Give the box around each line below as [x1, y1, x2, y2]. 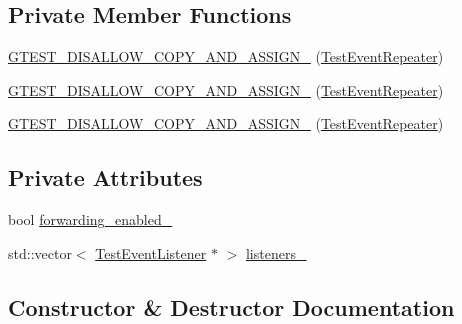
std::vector [8, 242, 72, 263]
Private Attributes [8, 162, 203, 193]
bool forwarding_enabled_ [8, 209, 173, 230]
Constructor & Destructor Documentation [8, 291, 455, 322]
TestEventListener [95, 242, 207, 263]
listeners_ [245, 242, 307, 263]
